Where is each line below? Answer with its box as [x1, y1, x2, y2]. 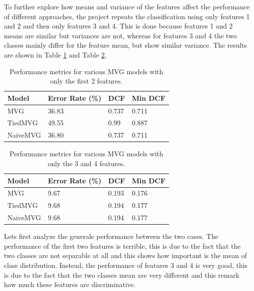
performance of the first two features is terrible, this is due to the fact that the [4, 240, 241, 251]
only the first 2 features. [50, 76, 123, 86]
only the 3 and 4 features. [48, 158, 125, 168]
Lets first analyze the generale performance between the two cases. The [4, 231, 219, 241]
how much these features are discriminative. [4, 279, 136, 290]
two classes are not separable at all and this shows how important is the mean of [4, 250, 247, 261]
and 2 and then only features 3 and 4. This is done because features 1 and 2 [4, 21, 233, 31]
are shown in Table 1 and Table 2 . [4, 49, 107, 59]
